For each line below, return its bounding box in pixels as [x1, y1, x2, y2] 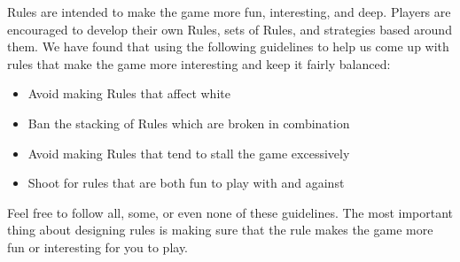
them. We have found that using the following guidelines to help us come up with [7, 37, 449, 56]
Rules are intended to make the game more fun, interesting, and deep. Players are [7, 3, 451, 20]
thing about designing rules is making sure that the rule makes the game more [7, 220, 433, 239]
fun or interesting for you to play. [7, 237, 189, 256]
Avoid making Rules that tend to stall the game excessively [27, 143, 350, 162]
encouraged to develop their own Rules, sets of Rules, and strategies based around [7, 19, 452, 38]
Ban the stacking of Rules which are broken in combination [27, 113, 350, 132]
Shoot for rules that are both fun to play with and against [27, 173, 345, 192]
